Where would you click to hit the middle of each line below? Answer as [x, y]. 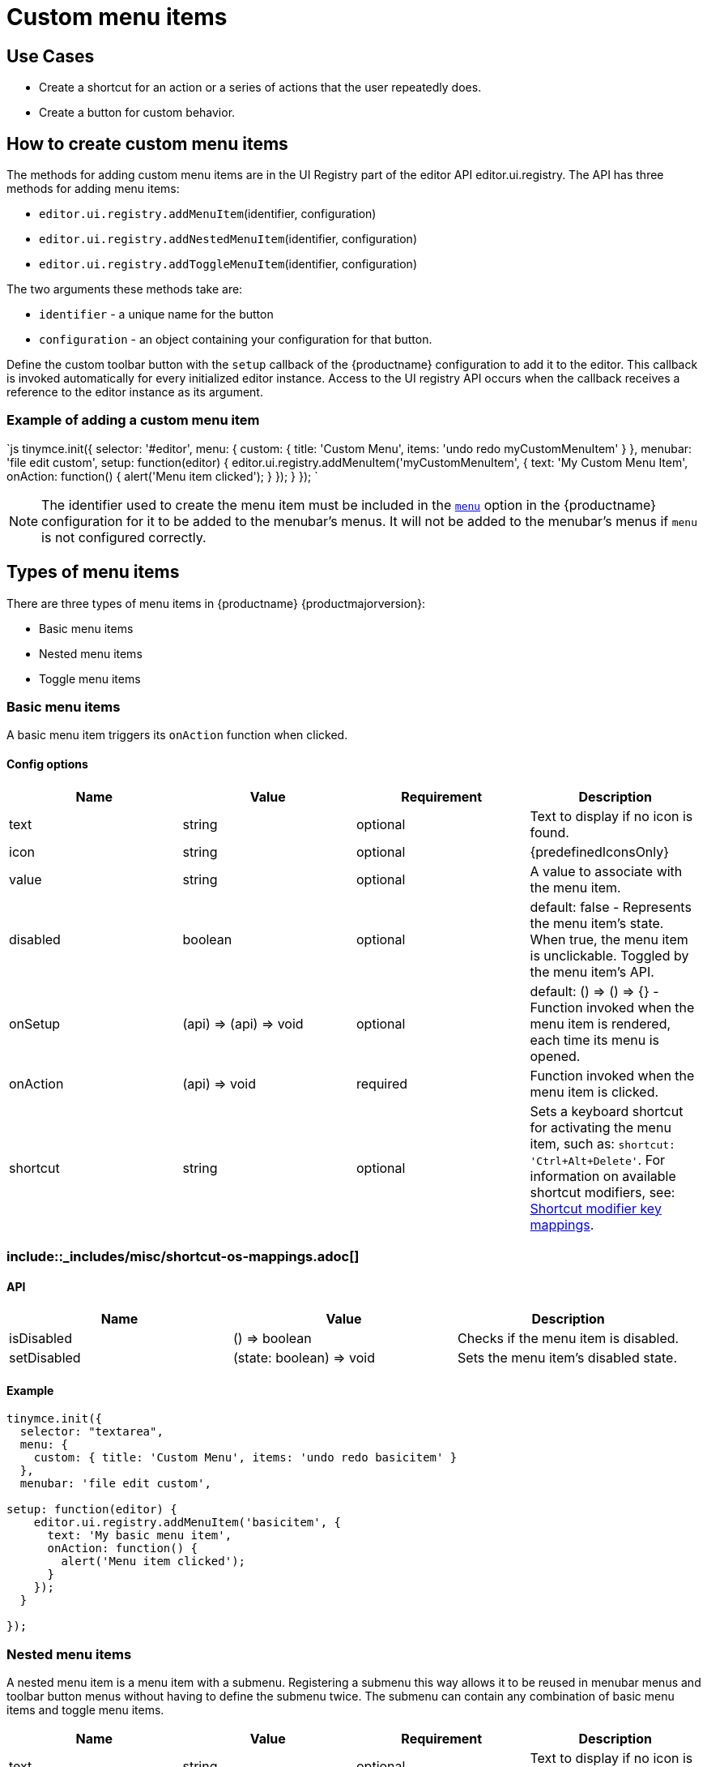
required [382, 1083]
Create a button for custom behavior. [137, 113]
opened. [555, 1056]
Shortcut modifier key [596, 1208]
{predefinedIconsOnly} [600, 851]
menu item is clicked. [594, 1091]
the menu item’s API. [592, 971]
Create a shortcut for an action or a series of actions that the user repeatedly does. [260, 88]
